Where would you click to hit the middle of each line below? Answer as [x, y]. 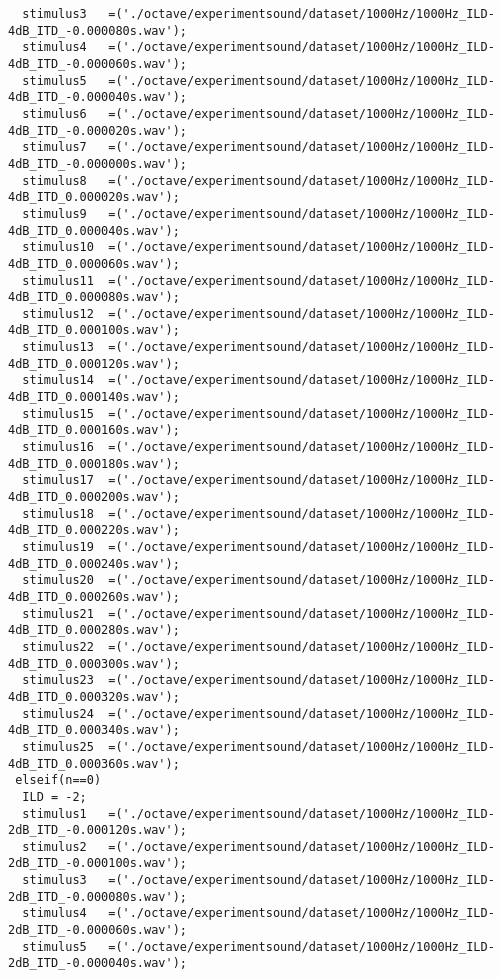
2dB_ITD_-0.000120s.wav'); [97, 830]
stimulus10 [58, 247]
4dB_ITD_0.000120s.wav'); [94, 363]
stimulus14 [58, 380]
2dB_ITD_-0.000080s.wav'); [97, 896]
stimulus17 [58, 480]
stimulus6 [54, 113]
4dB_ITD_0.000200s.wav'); [94, 497]
